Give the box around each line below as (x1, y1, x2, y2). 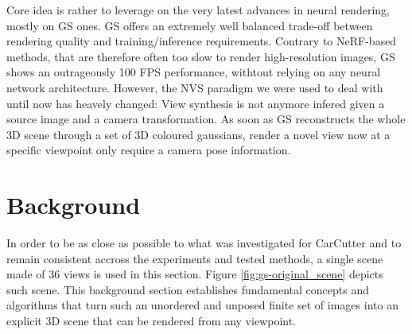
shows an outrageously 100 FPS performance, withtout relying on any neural (6, 64, 381, 80)
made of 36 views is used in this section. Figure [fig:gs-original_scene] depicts (6, 266, 383, 282)
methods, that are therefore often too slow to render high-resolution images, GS (6, 48, 395, 64)
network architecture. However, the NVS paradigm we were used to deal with (6, 79, 383, 95)
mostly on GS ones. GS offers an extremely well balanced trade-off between (6, 17, 373, 33)
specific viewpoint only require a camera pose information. (6, 142, 291, 158)
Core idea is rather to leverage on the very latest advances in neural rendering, (6, 2, 390, 17)
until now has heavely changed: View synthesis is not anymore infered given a (6, 95, 385, 111)
